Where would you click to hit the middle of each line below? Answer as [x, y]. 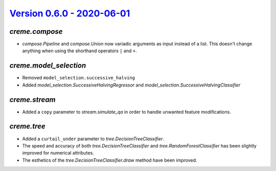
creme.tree [27, 126]
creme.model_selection [48, 66]
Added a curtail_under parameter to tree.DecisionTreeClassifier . [93, 139]
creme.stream [32, 100]
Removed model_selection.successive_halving [79, 78]
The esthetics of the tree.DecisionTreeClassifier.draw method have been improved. [110, 160]
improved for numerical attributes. [58, 153]
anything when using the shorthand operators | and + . [80, 51]
